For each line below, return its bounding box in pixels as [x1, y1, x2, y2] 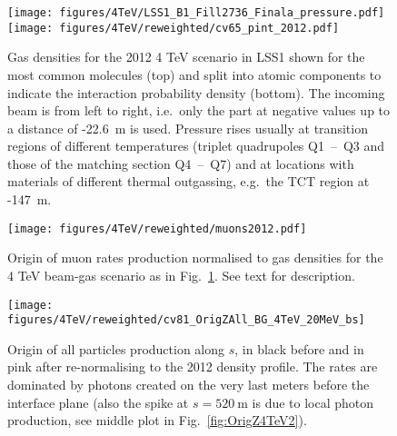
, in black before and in [234, 339, 364, 358]
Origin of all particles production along [7, 339, 225, 358]
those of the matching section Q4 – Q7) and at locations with [7, 154, 354, 173]
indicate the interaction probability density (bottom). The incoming [7, 83, 385, 102]
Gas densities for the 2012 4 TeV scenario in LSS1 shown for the [7, 47, 365, 66]
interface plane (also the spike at [7, 392, 189, 411]
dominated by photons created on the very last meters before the [7, 375, 370, 393]
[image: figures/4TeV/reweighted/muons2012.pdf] [7, 222, 307, 235]
